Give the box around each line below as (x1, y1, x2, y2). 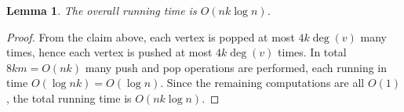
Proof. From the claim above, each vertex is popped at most (6, 28, 295, 45)
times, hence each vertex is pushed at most (6, 44, 213, 60)
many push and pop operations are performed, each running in (85, 59, 388, 75)
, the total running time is (6, 89, 132, 106)
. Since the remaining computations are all (160, 74, 365, 91)
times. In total (278, 44, 347, 60)
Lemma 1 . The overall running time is (6, 2, 197, 18)
